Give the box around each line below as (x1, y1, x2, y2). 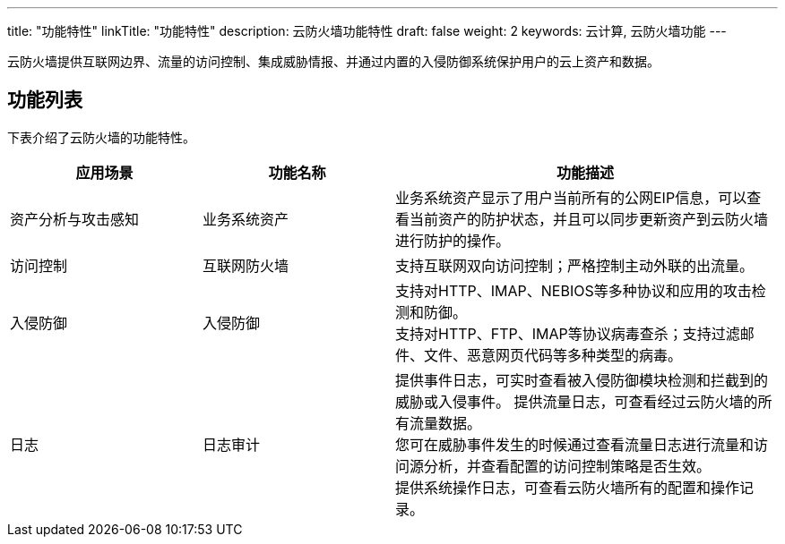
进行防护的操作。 (395, 231, 511, 250)
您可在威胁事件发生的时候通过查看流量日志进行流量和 (395, 435, 755, 454)
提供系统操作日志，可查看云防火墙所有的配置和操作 (395, 478, 740, 497)
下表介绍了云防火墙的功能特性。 (7, 129, 195, 145)
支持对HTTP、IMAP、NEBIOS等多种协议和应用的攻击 (395, 281, 752, 300)
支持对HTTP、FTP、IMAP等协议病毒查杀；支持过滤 (395, 324, 740, 343)
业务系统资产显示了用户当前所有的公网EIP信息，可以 (395, 188, 747, 207)
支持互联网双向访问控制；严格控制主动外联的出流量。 (395, 256, 755, 275)
